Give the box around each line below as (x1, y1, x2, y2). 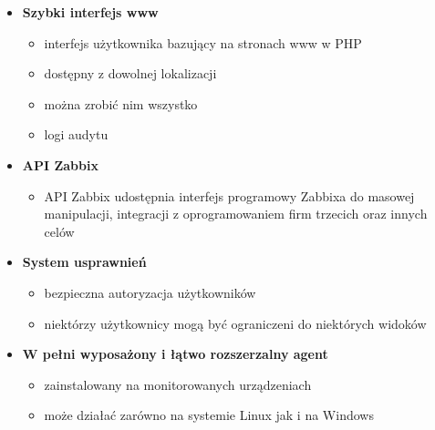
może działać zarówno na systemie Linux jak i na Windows (44, 405, 374, 425)
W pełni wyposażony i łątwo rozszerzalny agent (22, 344, 328, 363)
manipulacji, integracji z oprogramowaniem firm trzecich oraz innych (44, 204, 428, 223)
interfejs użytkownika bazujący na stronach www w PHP (44, 33, 362, 52)
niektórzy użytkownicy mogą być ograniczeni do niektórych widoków (44, 313, 427, 333)
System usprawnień (22, 252, 147, 271)
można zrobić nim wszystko (44, 94, 198, 113)
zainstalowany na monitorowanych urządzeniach (44, 374, 312, 394)
